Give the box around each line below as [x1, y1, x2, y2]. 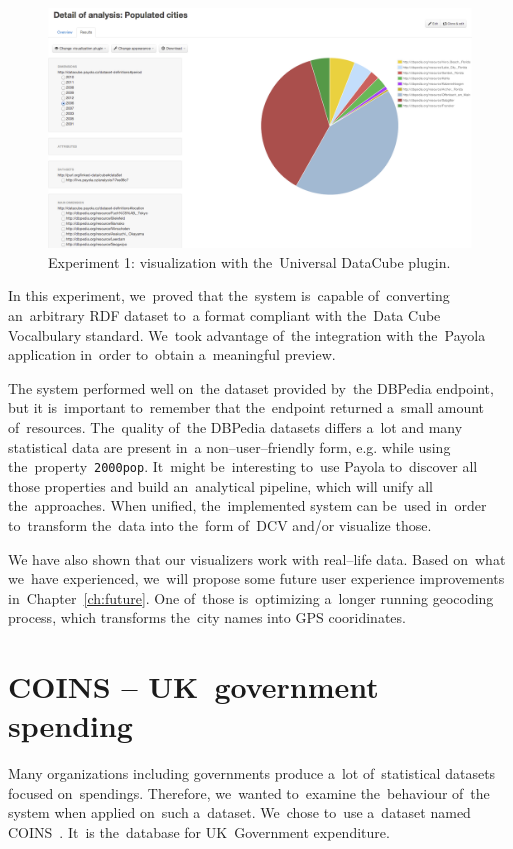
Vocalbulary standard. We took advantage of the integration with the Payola [8, 324, 486, 345]
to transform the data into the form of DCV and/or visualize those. [8, 514, 432, 535]
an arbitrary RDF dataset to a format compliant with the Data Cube [8, 304, 441, 325]
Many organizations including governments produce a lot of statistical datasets [8, 763, 496, 784]
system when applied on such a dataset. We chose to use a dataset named [8, 802, 471, 823]
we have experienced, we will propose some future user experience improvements [8, 568, 505, 589]
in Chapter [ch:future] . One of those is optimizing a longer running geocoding [8, 587, 494, 608]
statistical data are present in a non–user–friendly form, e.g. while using [8, 436, 451, 457]
